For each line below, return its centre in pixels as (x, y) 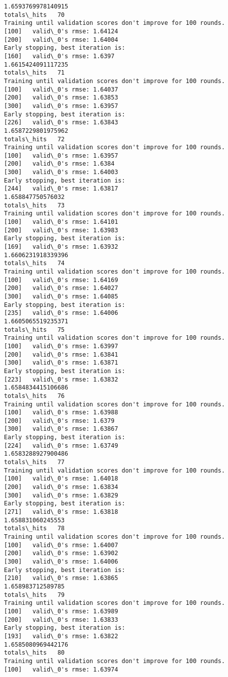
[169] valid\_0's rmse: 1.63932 (61, 247)
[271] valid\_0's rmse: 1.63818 (61, 512)
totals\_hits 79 (34, 595)
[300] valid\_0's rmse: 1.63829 (61, 495)
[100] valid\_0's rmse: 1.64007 (61, 545)
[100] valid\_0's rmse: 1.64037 (61, 89)
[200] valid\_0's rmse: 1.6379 (59, 421)
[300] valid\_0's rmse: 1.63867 (61, 429)
